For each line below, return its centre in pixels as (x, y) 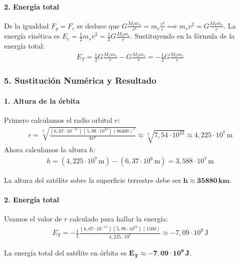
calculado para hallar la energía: (119, 219)
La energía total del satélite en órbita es (65, 253)
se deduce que (98, 25)
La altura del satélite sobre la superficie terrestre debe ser (93, 180)
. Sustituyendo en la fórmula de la (183, 36)
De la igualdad (27, 25)
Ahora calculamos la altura (46, 150)
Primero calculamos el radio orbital (58, 119)
